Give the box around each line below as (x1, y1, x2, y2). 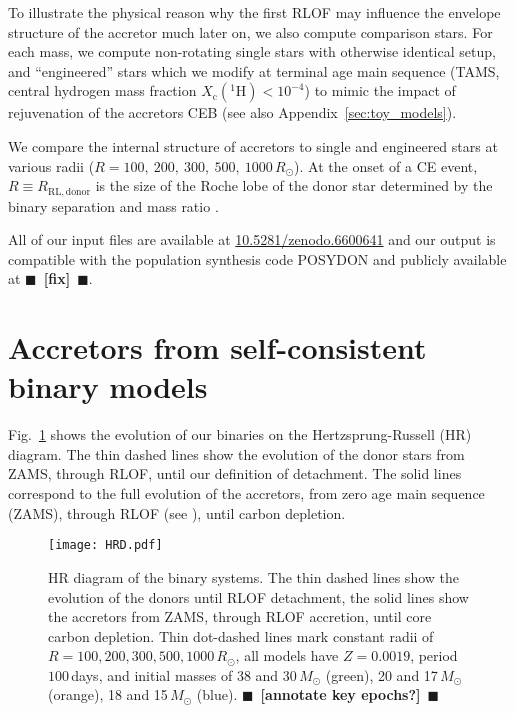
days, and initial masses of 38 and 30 (71, 664, 297, 685)
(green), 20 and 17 (325, 664, 438, 685)
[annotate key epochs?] (260, 684, 421, 705)
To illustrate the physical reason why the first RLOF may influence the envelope (8, 2, 501, 22)
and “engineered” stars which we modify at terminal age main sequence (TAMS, (8, 60, 500, 81)
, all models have (235, 645, 339, 666)
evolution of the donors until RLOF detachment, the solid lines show (48, 586, 469, 607)
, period (410, 645, 458, 666)
